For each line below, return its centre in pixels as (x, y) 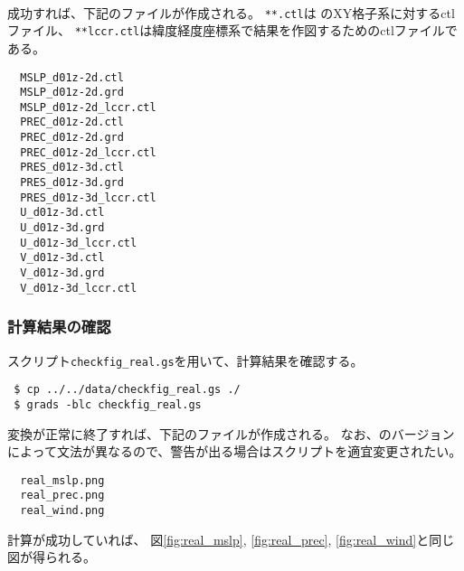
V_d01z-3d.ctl (62, 258)
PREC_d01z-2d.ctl (72, 122)
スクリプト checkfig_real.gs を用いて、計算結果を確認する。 (185, 360)
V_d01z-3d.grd (62, 273)
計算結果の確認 (59, 327)
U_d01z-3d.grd (62, 228)
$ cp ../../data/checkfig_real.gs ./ (127, 390)
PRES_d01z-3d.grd (72, 183)
